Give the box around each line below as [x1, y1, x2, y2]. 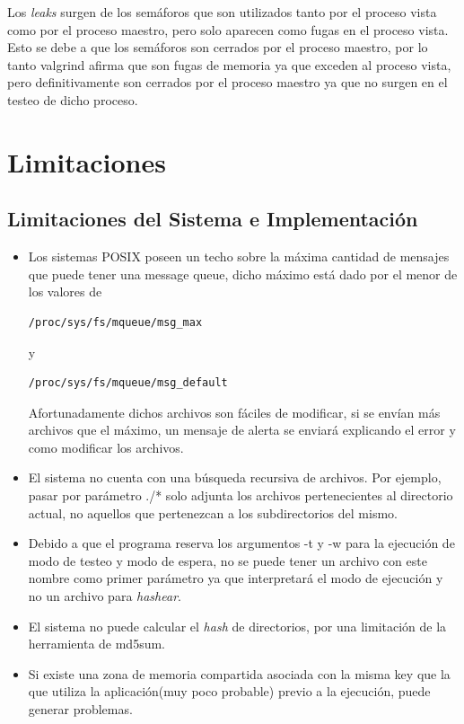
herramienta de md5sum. [28, 634, 166, 653]
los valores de [28, 282, 102, 301]
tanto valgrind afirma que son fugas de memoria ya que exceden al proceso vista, [7, 55, 451, 74]
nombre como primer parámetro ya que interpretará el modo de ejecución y [28, 569, 443, 587]
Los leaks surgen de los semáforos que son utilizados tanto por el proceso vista [7, 3, 437, 21]
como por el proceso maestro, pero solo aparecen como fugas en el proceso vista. [7, 20, 449, 39]
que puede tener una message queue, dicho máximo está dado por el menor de [28, 264, 458, 283]
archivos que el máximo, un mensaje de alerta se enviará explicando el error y [28, 420, 456, 439]
